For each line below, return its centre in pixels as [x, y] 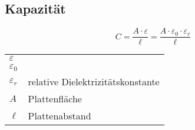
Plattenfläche [55, 99]
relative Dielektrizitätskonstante [94, 82]
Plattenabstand [60, 116]
